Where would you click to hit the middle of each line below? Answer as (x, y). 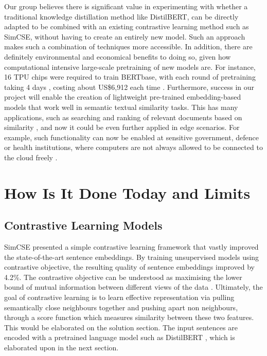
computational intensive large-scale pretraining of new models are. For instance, (130, 67)
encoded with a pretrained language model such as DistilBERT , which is (120, 337)
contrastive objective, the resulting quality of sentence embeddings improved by (129, 267)
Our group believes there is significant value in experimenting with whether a (126, 6)
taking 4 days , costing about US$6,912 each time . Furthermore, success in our (129, 87)
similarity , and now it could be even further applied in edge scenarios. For (122, 127)
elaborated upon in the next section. (61, 348)
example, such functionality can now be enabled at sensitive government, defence (131, 137)
